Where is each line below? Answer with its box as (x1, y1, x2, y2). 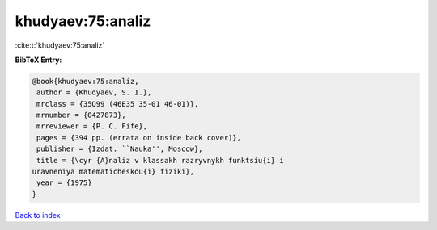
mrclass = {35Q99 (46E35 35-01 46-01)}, (36, 99, 199, 108)
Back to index (15, 210, 61, 220)
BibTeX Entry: (15, 55, 62, 65)
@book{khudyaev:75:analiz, (32, 77, 139, 86)
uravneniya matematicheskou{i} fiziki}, (32, 167, 194, 177)
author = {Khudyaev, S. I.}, (36, 88, 152, 97)
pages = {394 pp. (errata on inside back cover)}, (36, 133, 242, 142)
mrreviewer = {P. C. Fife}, (36, 122, 148, 131)
